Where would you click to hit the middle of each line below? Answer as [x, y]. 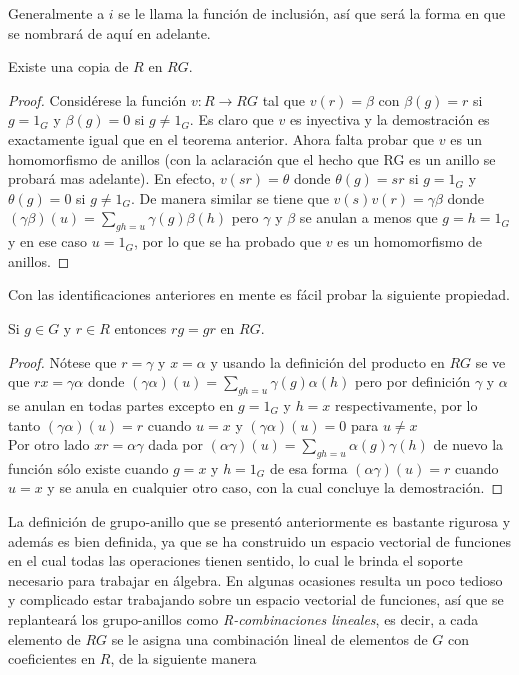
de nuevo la [468, 444]
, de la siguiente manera [183, 658]
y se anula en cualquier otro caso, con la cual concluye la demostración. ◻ [275, 487]
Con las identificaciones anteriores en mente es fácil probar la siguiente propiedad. [259, 294]
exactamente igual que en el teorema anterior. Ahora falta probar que [221, 138]
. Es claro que [231, 119]
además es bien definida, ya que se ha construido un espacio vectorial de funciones [259, 540]
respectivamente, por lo [406, 404]
